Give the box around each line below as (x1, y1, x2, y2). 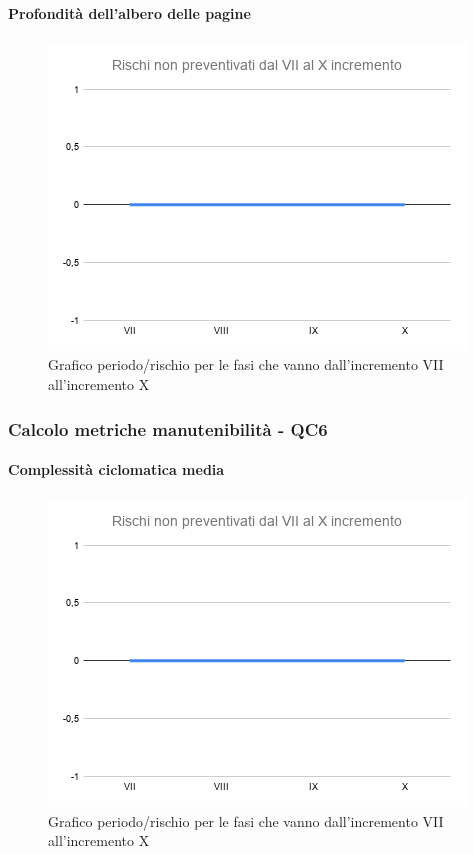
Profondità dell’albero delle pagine (8, 2, 251, 23)
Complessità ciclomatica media (8, 459, 225, 480)
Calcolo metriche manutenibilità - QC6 (8, 416, 328, 441)
